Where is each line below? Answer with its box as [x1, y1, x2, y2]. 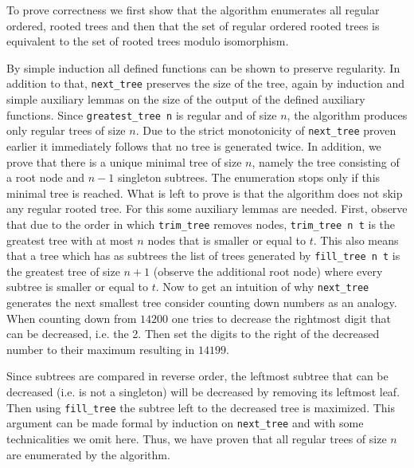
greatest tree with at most [6, 231, 134, 248]
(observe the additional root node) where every [153, 262, 383, 279]
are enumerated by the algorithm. [6, 446, 170, 462]
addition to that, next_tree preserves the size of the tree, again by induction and [6, 75, 404, 92]
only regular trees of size [6, 122, 126, 139]
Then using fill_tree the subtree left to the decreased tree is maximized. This [6, 399, 396, 415]
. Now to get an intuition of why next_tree [155, 278, 369, 295]
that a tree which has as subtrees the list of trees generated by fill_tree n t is [6, 247, 400, 264]
